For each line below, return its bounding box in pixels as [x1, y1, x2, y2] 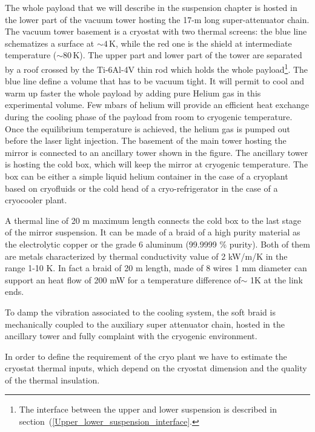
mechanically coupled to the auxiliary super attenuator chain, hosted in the [5, 317, 285, 330]
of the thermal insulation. [5, 373, 100, 386]
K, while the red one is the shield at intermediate [109, 36, 292, 49]
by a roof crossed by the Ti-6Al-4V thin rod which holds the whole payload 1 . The [5, 61, 308, 75]
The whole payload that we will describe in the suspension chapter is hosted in [5, 1, 297, 13]
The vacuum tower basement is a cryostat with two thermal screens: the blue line [5, 25, 307, 38]
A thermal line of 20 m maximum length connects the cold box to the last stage [5, 214, 302, 226]
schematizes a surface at [5, 36, 94, 49]
